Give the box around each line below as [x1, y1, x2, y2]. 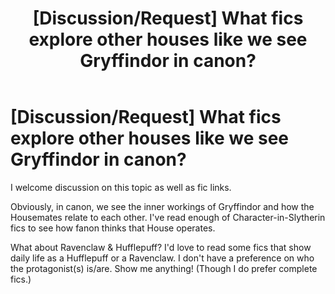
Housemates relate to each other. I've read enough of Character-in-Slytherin [10, 211, 326, 223]
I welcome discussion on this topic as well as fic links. [10, 181, 232, 193]
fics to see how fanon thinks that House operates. [10, 222, 216, 234]
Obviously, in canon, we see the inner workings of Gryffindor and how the [10, 200, 315, 212]
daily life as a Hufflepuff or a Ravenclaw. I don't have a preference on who [10, 252, 315, 264]
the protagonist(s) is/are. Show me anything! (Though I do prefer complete [10, 262, 318, 274]
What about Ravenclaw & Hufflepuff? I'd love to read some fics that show [10, 241, 312, 253]
